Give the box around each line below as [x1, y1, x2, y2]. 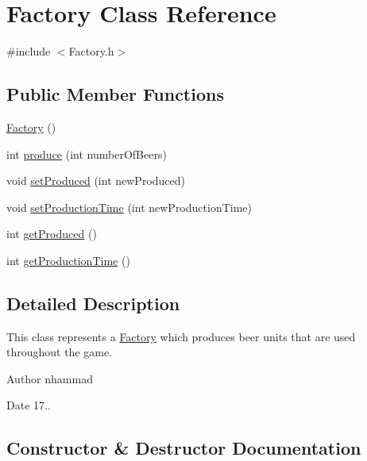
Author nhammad [6, 370, 93, 386]
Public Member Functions [6, 82, 224, 106]
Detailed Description [6, 290, 180, 315]
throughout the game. [6, 344, 113, 360]
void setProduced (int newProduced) [6, 172, 185, 189]
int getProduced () [6, 225, 97, 242]
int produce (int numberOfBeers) [6, 145, 167, 162]
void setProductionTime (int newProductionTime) [6, 198, 252, 215]
